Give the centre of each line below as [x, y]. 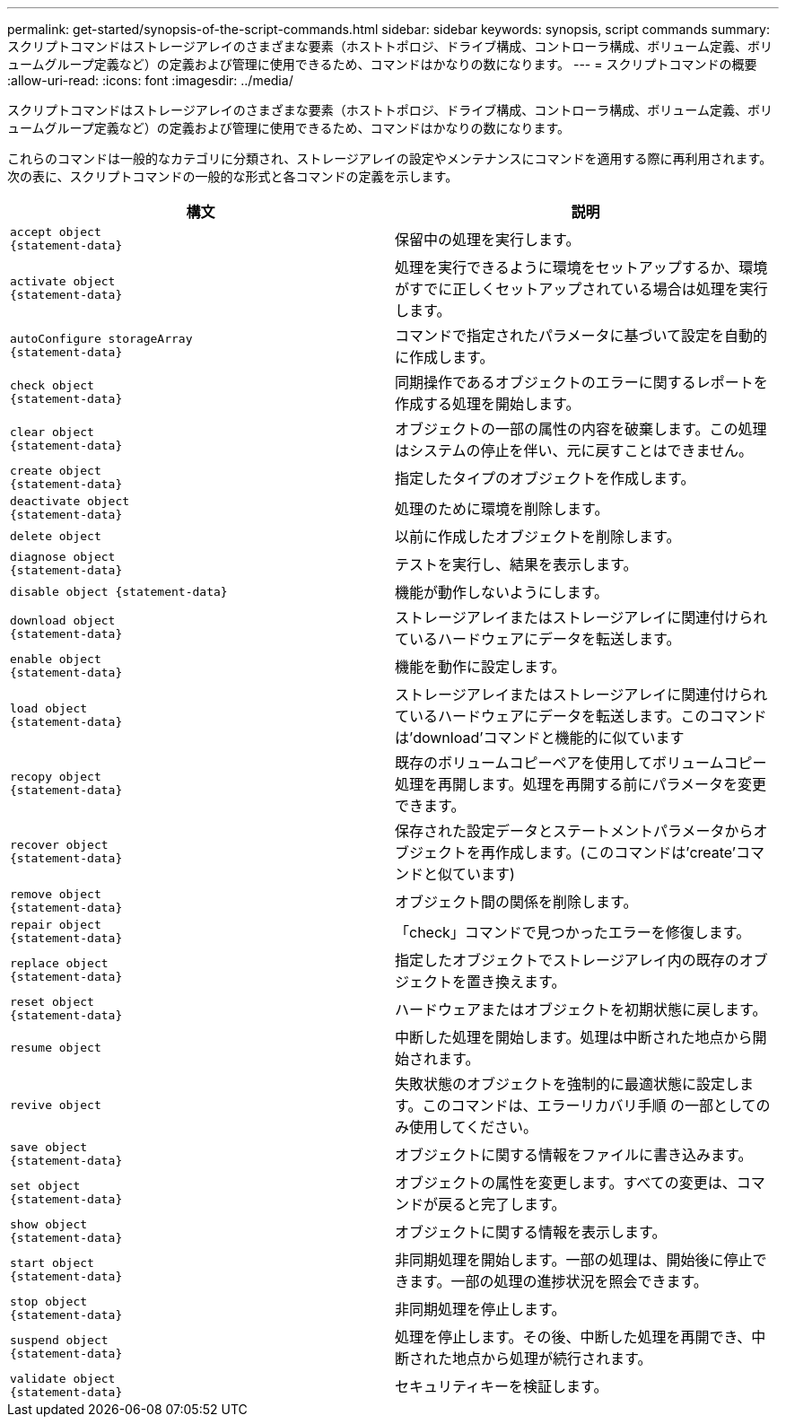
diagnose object [63, 557]
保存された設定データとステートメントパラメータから [574, 831]
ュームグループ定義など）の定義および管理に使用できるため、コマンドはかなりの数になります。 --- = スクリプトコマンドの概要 [382, 64]
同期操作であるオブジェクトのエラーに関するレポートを [581, 382]
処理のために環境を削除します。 [502, 509]
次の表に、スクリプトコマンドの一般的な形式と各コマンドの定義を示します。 [233, 176]
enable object [56, 659]
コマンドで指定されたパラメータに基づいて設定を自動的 [581, 336]
